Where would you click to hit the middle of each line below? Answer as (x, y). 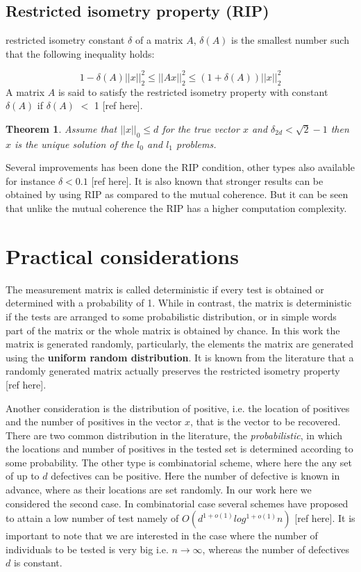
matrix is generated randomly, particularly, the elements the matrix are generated (179, 344)
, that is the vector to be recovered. (266, 422)
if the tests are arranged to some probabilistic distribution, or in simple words (171, 316)
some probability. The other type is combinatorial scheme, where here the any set (179, 462)
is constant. (38, 563)
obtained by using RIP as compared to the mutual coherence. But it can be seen (177, 194)
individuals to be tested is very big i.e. (87, 549)
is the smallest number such (290, 40)
